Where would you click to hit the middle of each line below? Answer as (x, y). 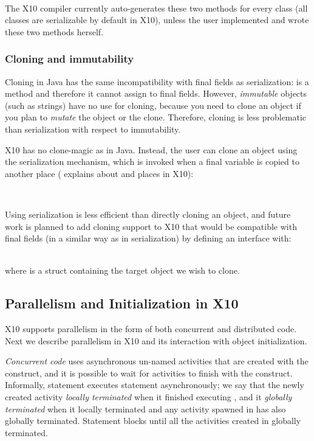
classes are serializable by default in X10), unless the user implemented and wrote (157, 20)
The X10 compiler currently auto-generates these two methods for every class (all (156, 8)
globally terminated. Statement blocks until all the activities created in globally (153, 421)
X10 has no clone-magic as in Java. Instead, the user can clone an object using (151, 149)
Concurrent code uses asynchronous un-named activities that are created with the (157, 361)
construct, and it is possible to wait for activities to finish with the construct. (149, 373)
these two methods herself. (54, 31)
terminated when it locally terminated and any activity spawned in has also (145, 408)
